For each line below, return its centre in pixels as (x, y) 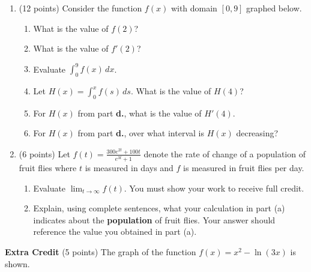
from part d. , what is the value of (140, 113)
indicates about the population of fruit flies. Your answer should (154, 219)
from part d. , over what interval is (141, 133)
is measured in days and (129, 168)
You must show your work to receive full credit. (217, 188)
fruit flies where (48, 168)
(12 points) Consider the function (80, 8)
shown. (17, 263)
